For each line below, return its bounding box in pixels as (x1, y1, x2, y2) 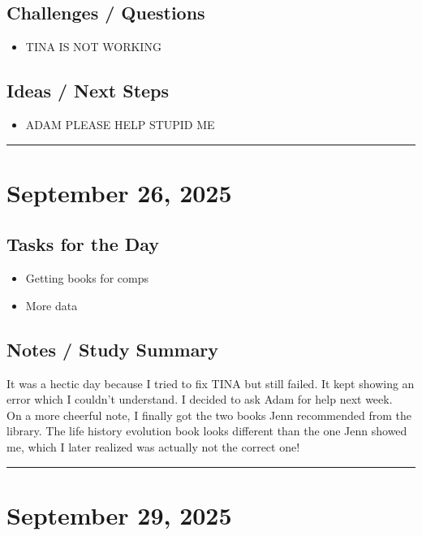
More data (25, 296, 78, 313)
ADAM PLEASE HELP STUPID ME (25, 116, 215, 132)
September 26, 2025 (6, 175, 232, 209)
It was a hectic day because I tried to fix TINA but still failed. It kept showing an (6, 374, 415, 391)
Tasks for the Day (6, 231, 160, 257)
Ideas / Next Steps (6, 78, 170, 103)
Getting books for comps (25, 270, 149, 287)
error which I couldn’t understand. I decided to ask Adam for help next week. (6, 391, 393, 408)
